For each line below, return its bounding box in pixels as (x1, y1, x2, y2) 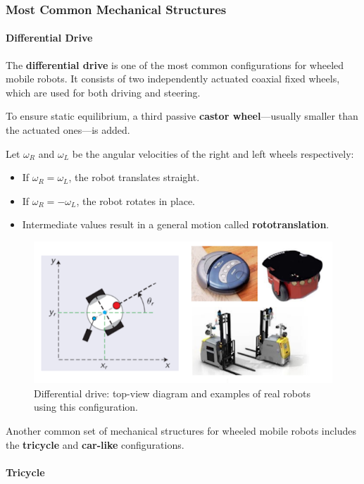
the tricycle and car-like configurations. (6, 437, 184, 452)
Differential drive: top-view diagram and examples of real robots (34, 385, 310, 400)
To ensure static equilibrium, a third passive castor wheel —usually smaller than (6, 108, 358, 123)
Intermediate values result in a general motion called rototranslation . (22, 217, 330, 232)
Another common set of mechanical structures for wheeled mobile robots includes (6, 423, 356, 438)
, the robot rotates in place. (76, 193, 196, 208)
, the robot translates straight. (68, 170, 200, 185)
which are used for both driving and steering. (6, 85, 201, 99)
